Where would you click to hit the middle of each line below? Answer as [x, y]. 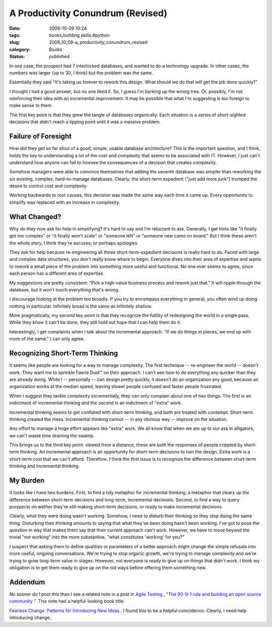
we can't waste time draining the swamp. [52, 436]
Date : [15, 28]
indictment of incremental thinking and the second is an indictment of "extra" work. [96, 403]
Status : [17, 57]
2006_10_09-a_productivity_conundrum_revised [98, 42]
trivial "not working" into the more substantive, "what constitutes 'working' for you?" [97, 537]
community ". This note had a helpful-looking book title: [67, 601]
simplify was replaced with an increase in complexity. [65, 202]
